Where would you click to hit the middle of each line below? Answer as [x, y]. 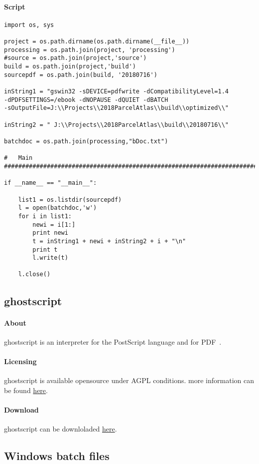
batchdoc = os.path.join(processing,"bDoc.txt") [86, 141]
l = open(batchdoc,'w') [58, 208]
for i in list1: [45, 216]
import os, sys [29, 25]
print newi [50, 233]
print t [45, 249]
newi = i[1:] [54, 225]
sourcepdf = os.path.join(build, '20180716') [81, 75]
